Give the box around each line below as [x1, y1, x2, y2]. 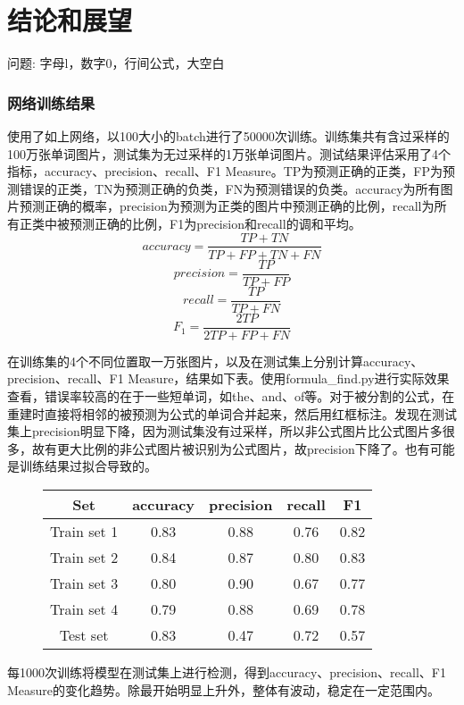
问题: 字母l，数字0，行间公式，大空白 [7, 54, 225, 72]
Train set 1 [50, 520, 119, 541]
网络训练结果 [7, 91, 95, 113]
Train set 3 [50, 572, 119, 593]
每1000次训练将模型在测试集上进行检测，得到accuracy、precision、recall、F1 [7, 662, 446, 681]
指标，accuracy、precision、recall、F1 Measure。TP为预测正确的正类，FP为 [7, 162, 443, 180]
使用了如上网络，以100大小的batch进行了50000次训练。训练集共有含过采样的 [7, 126, 450, 145]
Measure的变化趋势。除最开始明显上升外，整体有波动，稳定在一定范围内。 [7, 680, 441, 699]
